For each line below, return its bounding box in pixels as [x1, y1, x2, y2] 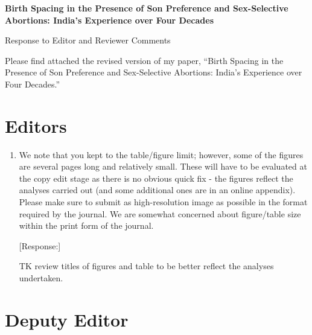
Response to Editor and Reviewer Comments [5, 34, 171, 46]
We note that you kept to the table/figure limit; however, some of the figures [19, 148, 304, 161]
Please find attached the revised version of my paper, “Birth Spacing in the [5, 54, 284, 66]
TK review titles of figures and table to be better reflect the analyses [19, 260, 274, 272]
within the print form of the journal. [19, 219, 154, 232]
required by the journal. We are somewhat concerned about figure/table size [19, 207, 301, 220]
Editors [5, 113, 67, 138]
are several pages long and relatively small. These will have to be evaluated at [19, 160, 307, 173]
